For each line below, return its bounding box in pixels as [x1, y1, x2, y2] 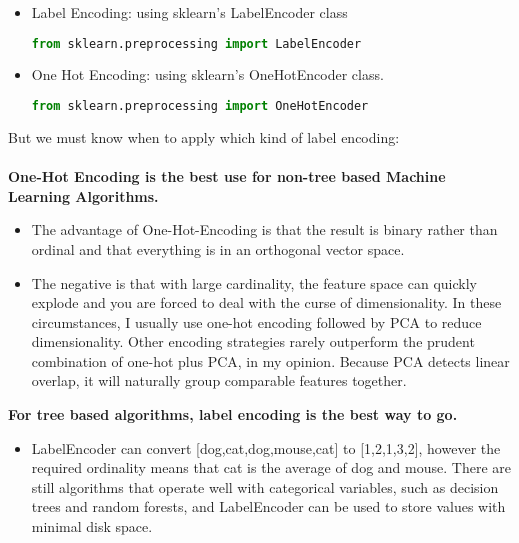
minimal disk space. [31, 516, 153, 537]
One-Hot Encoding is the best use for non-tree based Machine [8, 166, 446, 187]
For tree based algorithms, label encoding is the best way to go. [8, 404, 458, 425]
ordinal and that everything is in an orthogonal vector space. [31, 238, 405, 259]
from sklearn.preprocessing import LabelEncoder [31, 36, 362, 51]
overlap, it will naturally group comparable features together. [31, 370, 407, 391]
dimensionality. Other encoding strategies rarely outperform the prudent [31, 331, 475, 352]
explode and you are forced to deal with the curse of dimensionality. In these [31, 292, 502, 313]
